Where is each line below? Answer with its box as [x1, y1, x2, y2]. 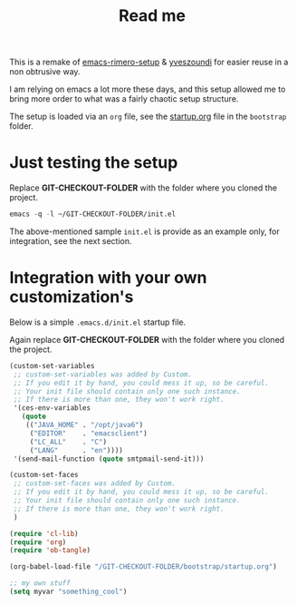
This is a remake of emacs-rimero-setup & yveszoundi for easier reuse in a [9, 56, 289, 68]
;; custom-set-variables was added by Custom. [13, 369, 193, 379]
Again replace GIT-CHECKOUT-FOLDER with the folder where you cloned [9, 334, 285, 345]
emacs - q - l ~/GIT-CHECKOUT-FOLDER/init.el [9, 210, 177, 219]
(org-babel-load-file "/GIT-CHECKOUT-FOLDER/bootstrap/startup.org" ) [9, 562, 278, 571]
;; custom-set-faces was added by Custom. [13, 479, 177, 488]
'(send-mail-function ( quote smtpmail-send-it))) [13, 454, 205, 464]
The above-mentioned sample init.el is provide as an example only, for [9, 226, 280, 237]
